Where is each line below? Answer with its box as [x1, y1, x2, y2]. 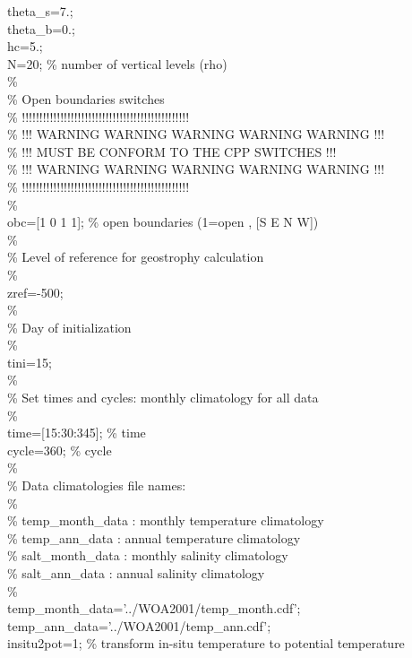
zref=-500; [7, 282, 64, 301]
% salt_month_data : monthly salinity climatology [7, 546, 288, 565]
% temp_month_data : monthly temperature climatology [7, 511, 324, 530]
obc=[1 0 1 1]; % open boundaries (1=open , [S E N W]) [7, 212, 319, 231]
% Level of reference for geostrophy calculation [7, 247, 264, 266]
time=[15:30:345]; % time [7, 423, 146, 442]
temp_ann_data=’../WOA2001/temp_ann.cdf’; [7, 616, 271, 635]
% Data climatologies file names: [7, 476, 186, 495]
